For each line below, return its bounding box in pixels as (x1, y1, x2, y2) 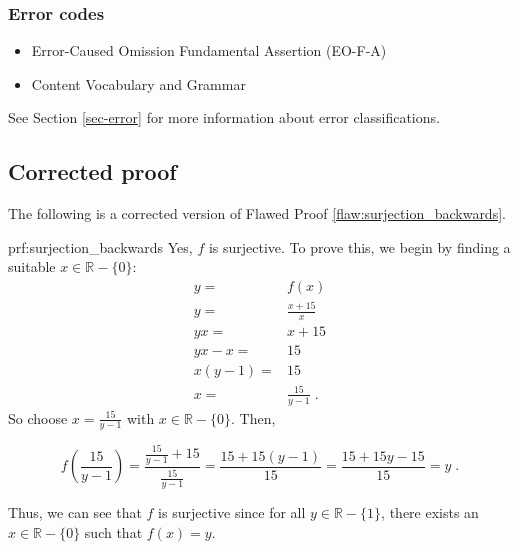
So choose (8, 407, 68, 428)
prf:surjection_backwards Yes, (8, 236, 193, 257)
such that (84, 521, 143, 542)
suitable (8, 256, 56, 277)
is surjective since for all (158, 502, 306, 523)
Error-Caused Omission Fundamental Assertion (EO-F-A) (31, 40, 387, 61)
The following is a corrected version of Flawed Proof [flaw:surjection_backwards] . (8, 203, 506, 224)
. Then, (231, 407, 276, 428)
